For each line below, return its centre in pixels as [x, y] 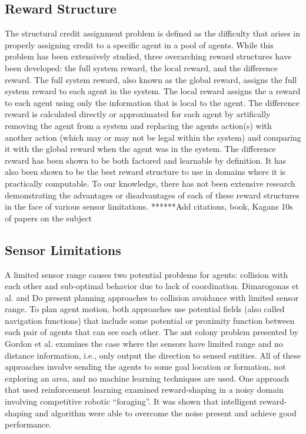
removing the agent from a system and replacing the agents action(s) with [138, 125]
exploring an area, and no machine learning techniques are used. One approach [147, 378]
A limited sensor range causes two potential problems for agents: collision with [146, 274]
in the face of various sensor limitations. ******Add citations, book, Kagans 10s [149, 206]
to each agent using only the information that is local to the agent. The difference [152, 102]
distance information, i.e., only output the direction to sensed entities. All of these [153, 355]
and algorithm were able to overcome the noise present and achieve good [166, 413]
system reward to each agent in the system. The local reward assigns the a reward [153, 91]
